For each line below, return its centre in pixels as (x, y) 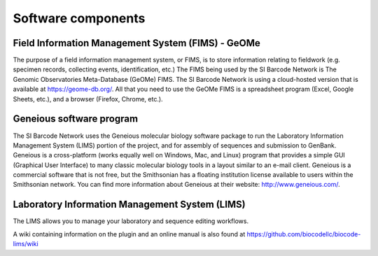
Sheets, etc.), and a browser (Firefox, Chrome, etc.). (88, 99)
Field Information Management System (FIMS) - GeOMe (136, 43)
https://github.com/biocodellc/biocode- (304, 234)
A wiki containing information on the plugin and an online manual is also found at (129, 234)
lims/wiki (26, 244)
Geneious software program (76, 119)
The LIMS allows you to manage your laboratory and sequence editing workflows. (131, 221)
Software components (79, 18)
